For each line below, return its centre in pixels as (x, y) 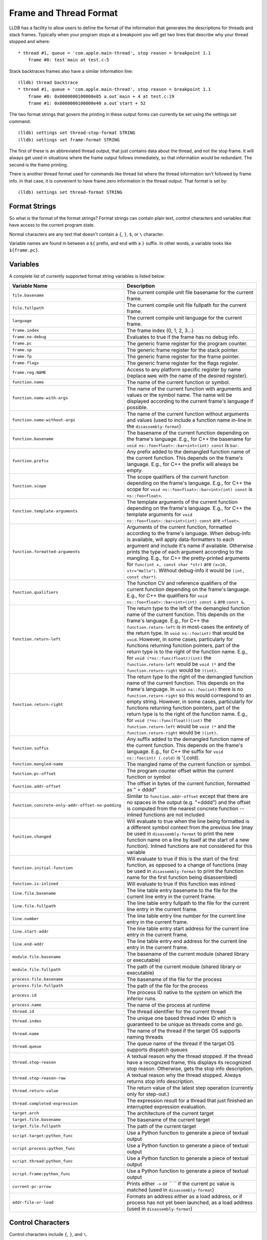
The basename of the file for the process (174, 979)
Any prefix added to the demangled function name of (189, 451)
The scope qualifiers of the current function (178, 477)
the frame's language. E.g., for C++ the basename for (189, 439)
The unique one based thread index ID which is (182, 1018)
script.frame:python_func (41, 1174)
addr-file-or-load (33, 1203)
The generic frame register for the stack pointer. (183, 350)
